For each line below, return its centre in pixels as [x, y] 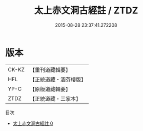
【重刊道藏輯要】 [50, 70]
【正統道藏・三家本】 [55, 99]
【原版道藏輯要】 [50, 89]
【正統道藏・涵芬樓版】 [58, 79]
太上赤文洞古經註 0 [33, 123]
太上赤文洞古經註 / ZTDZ [86, 11]
